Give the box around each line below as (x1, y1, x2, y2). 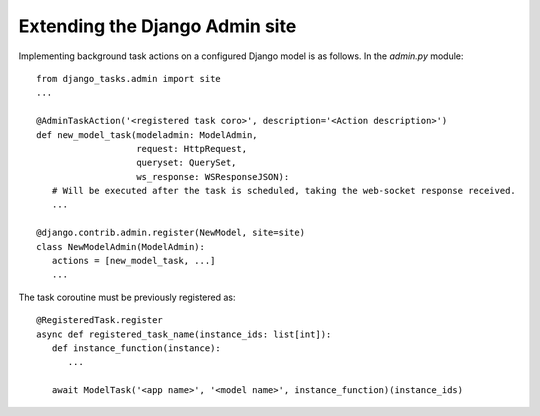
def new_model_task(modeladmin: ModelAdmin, (36, 129, 259, 140)
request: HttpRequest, (136, 143, 248, 154)
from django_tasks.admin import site (36, 73, 222, 84)
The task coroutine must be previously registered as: (18, 291, 236, 303)
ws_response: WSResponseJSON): (136, 171, 290, 182)
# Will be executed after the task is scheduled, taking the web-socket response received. (51, 185, 517, 197)
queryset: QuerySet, (136, 157, 237, 169)
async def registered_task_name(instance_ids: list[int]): (36, 328, 332, 340)
